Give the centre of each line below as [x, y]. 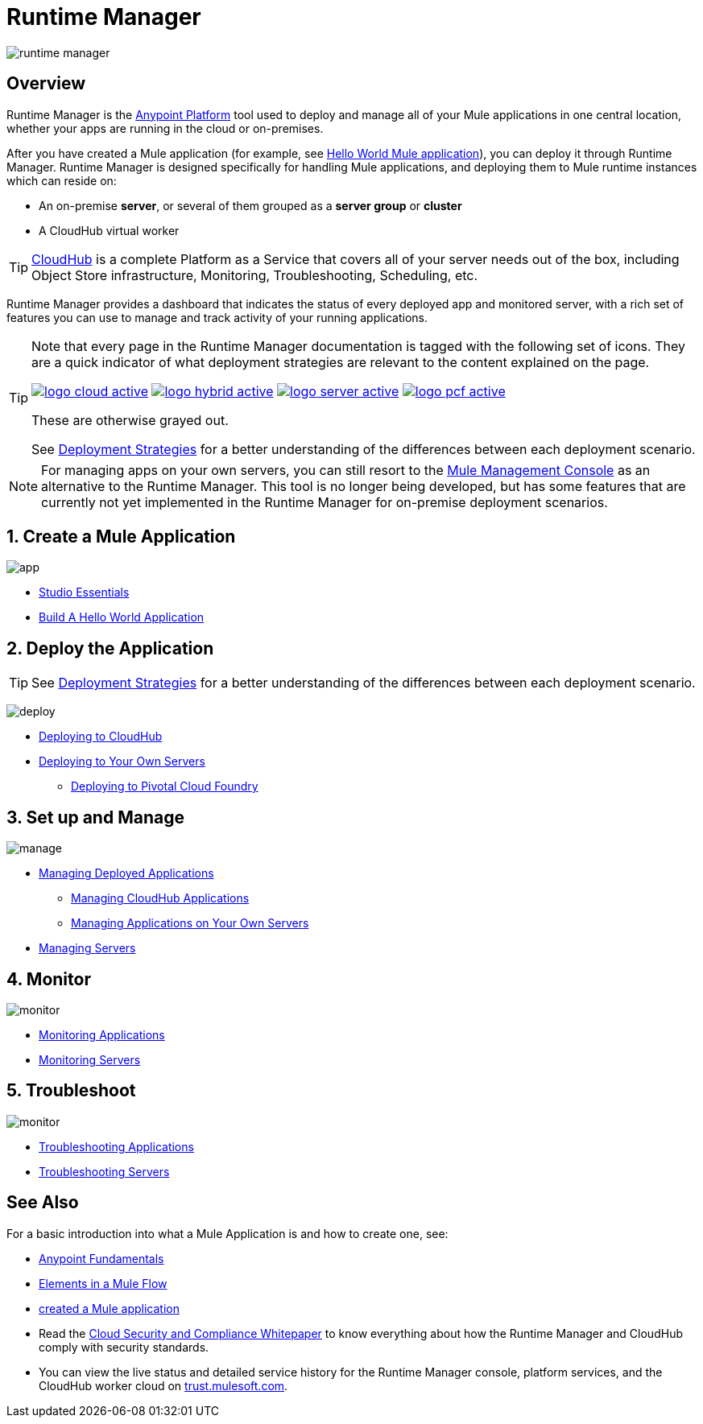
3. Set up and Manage [95, 817]
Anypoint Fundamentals [101, 1258]
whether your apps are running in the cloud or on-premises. [165, 128]
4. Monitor [49, 979]
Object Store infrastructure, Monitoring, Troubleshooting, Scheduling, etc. [255, 275]
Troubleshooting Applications [116, 1146]
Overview [46, 84]
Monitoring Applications [102, 1034]
